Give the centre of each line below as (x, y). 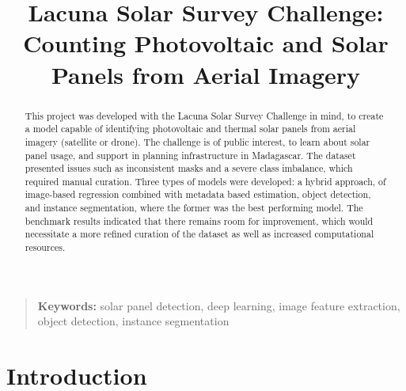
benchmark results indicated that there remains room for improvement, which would (199, 220)
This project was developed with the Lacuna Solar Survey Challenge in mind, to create (204, 115)
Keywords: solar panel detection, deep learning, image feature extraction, (219, 305)
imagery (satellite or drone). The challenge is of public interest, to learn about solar (197, 141)
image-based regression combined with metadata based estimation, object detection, (198, 194)
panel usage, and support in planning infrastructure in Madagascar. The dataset (190, 155)
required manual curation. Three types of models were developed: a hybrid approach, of (205, 181)
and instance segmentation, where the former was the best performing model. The (194, 208)
